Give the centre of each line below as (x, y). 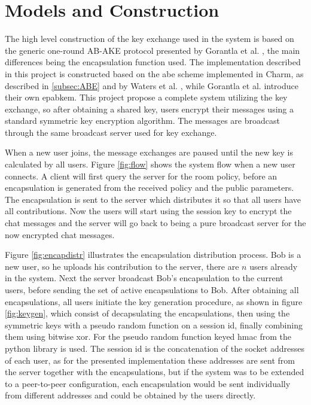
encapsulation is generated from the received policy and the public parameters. (150, 188)
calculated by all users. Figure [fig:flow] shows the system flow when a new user (150, 164)
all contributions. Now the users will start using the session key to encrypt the (148, 211)
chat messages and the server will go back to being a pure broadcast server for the (155, 223)
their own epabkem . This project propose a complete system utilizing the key (146, 97)
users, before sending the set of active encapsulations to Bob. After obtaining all (152, 290)
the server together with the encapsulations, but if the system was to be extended (155, 372)
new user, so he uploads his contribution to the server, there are (122, 266)
